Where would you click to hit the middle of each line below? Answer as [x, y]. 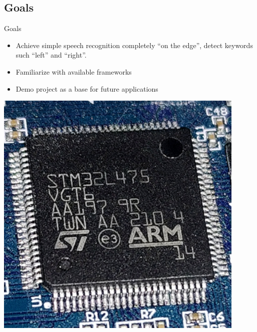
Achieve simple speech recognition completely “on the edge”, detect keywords [134, 45]
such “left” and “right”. [51, 55]
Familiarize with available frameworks [74, 71]
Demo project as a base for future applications [87, 88]
